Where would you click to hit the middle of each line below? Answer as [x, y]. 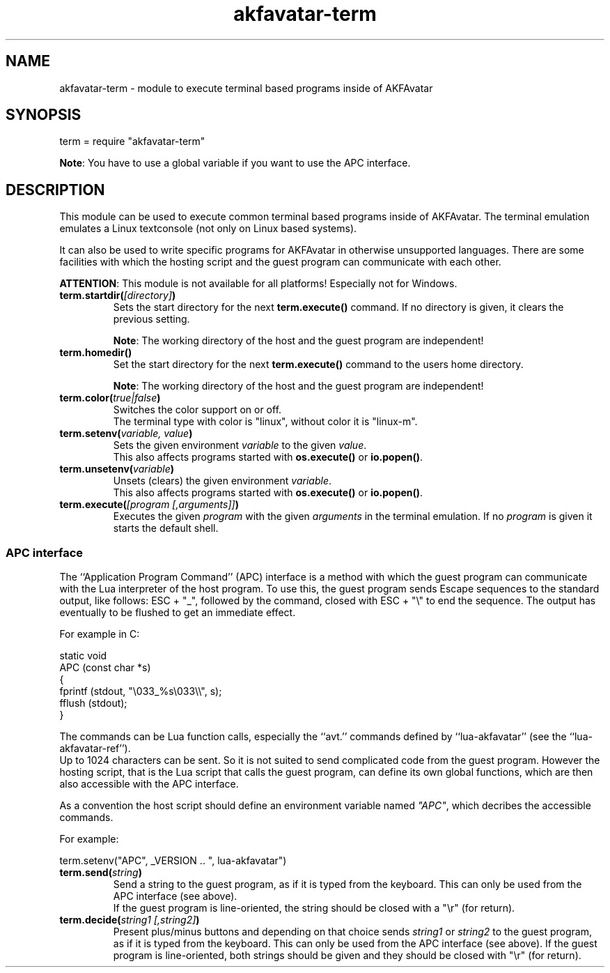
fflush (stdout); [93, 703]
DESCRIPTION [55, 190]
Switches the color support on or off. [197, 410]
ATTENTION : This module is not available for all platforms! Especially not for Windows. [258, 284]
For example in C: [100, 634]
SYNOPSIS [44, 115]
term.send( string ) [101, 873]
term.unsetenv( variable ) [117, 469]
